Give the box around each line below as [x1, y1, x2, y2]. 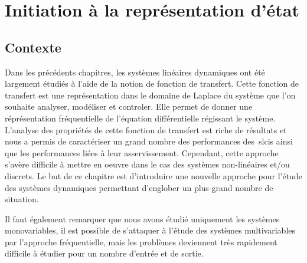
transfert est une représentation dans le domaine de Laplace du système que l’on [5, 88, 296, 101]
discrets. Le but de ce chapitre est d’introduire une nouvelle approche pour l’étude [5, 169, 302, 182]
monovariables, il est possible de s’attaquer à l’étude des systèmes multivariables [5, 224, 295, 236]
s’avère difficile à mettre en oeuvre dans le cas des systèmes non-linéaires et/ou [5, 158, 290, 170]
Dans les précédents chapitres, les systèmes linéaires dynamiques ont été [5, 65, 265, 78]
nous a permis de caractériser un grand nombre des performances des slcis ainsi [5, 135, 293, 147]
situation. [5, 193, 39, 205]
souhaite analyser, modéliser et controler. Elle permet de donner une [5, 100, 253, 113]
